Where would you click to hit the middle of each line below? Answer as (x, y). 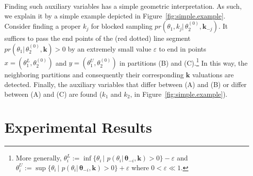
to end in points (183, 48)
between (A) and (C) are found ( (53, 94)
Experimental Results (78, 127)
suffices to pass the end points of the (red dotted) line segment (98, 38)
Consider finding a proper (42, 26)
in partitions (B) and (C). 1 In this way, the (184, 62)
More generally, (39, 158)
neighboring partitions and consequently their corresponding (94, 75)
